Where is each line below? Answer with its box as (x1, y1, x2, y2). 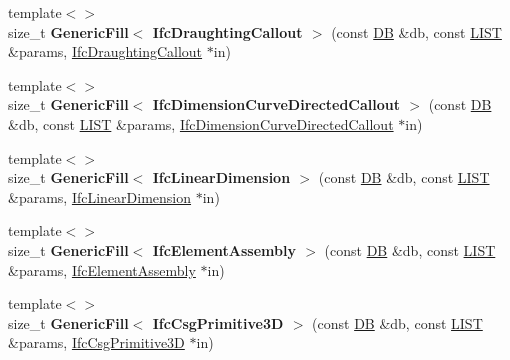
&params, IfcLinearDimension (8, 186, 192, 207)
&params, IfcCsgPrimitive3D (8, 332, 185, 353)
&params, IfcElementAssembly (8, 259, 196, 280)
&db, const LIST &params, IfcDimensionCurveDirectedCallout (8, 113, 394, 134)
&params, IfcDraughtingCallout (8, 41, 203, 62)
